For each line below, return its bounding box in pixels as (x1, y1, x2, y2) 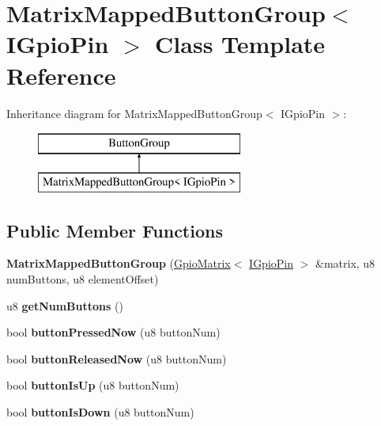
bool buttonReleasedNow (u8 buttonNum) (6, 350, 227, 367)
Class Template (155, 28, 326, 60)
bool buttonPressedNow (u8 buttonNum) (6, 324, 221, 340)
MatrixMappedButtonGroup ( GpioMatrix (6, 255, 231, 272)
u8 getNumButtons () (6, 297, 123, 314)
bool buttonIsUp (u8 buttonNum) (6, 377, 179, 394)
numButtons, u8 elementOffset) (6, 271, 159, 287)
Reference (6, 59, 116, 91)
